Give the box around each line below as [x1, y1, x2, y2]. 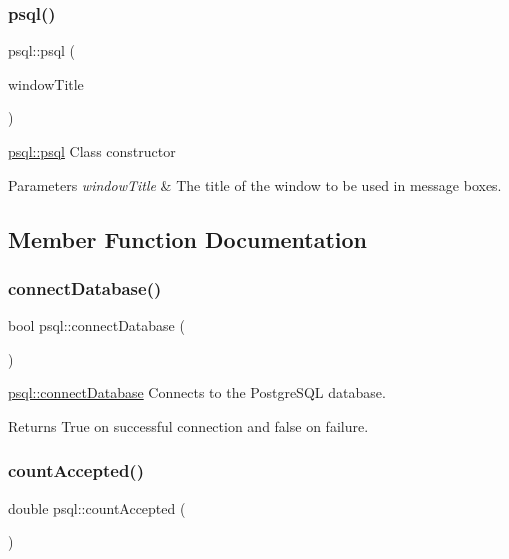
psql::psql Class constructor [8, 141, 176, 161]
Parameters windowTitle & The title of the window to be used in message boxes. [8, 174, 502, 195]
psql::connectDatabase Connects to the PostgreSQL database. [8, 382, 386, 403]
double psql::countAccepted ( [8, 497, 186, 518]
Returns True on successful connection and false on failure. [8, 415, 369, 436]
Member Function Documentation [8, 223, 368, 254]
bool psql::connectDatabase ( [8, 315, 185, 336]
